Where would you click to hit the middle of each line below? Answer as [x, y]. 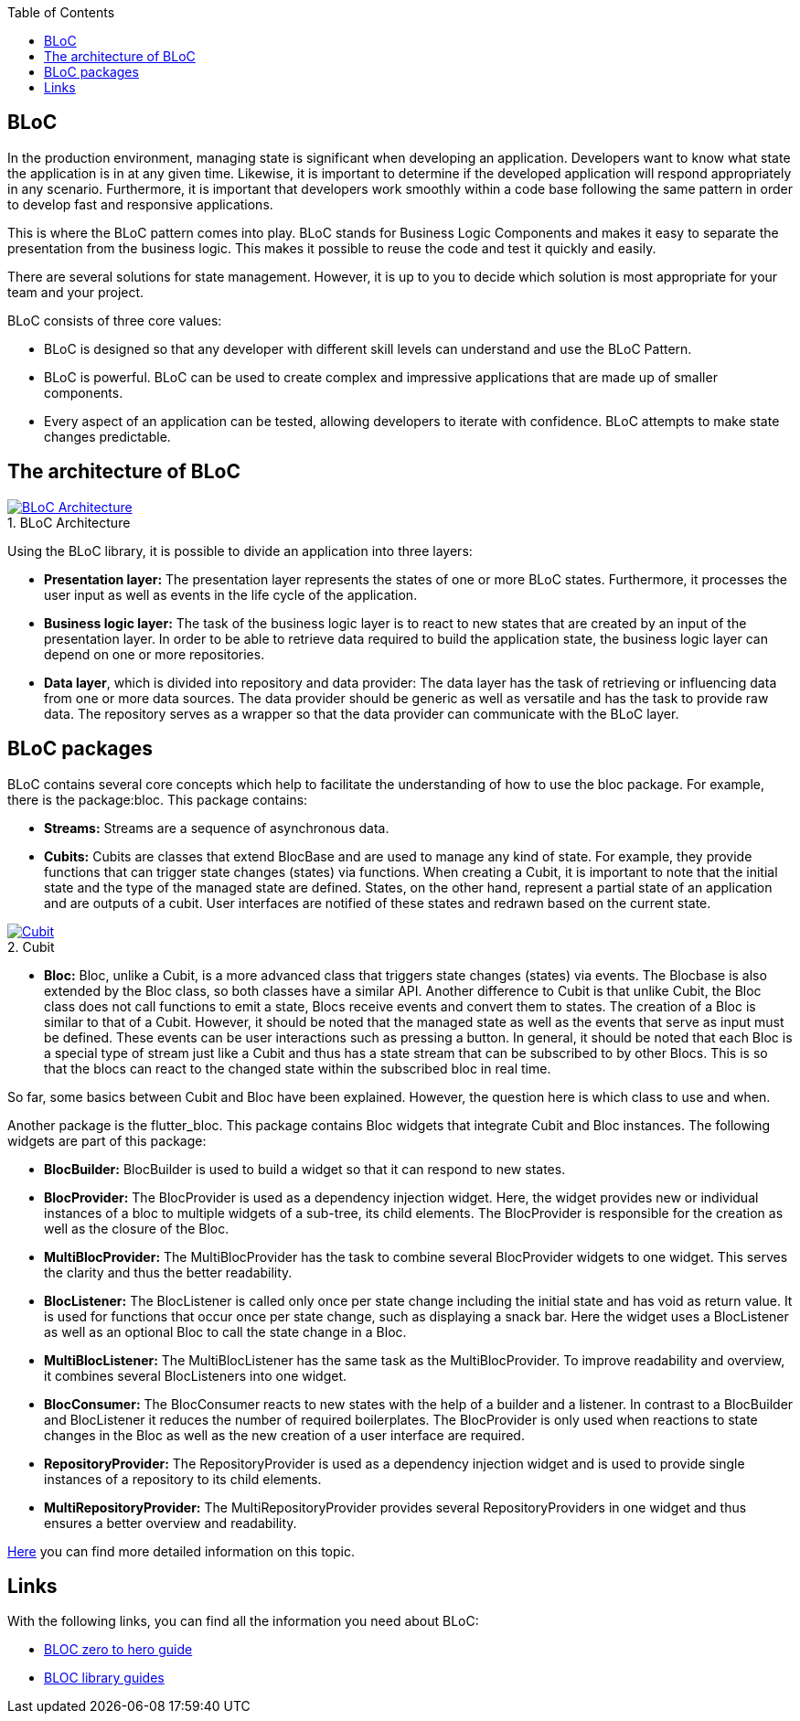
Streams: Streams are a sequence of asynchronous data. [217, 828]
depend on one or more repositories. [155, 654]
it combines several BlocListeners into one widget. [196, 1375]
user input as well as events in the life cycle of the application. [231, 594]
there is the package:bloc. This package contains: [158, 799]
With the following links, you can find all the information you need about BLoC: [243, 1621]
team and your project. [76, 292]
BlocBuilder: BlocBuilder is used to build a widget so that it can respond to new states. [305, 1169]
